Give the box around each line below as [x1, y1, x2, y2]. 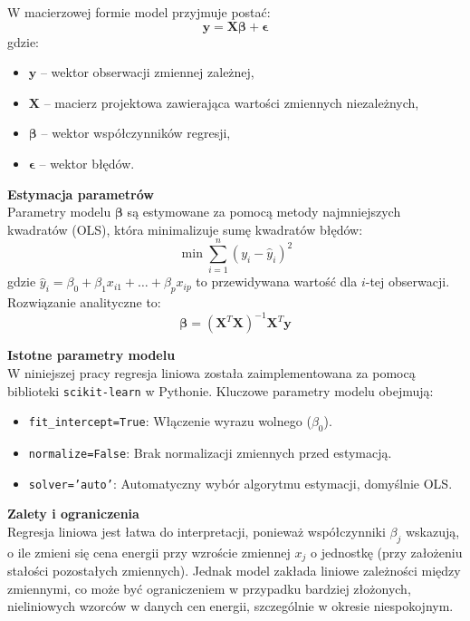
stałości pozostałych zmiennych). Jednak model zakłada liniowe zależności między [7, 561, 461, 580]
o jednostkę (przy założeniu [311, 542, 463, 561]
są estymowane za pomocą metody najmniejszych [127, 202, 401, 221]
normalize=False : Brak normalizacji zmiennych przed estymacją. [28, 443, 392, 461]
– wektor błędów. [39, 153, 135, 172]
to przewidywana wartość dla [196, 272, 358, 291]
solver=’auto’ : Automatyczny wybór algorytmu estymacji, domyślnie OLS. [28, 473, 453, 492]
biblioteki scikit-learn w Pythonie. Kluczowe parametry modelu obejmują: [7, 381, 434, 400]
